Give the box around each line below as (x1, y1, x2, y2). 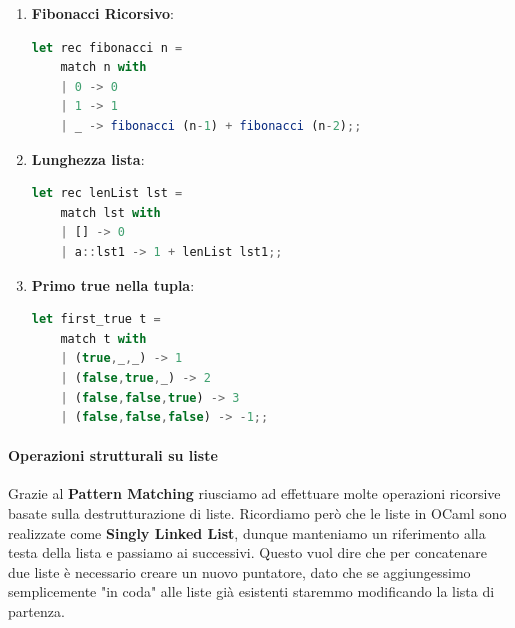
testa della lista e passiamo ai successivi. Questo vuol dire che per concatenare (8, 542, 487, 563)
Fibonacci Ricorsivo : (31, 3, 174, 23)
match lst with (60, 205, 161, 220)
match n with (60, 60, 147, 75)
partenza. (8, 601, 65, 622)
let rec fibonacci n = (31, 40, 183, 55)
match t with (60, 331, 147, 346)
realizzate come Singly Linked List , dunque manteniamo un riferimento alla (8, 522, 486, 543)
